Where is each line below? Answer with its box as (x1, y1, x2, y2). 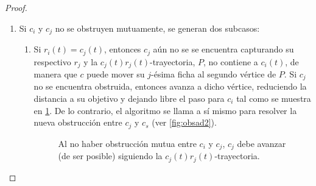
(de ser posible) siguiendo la (58, 149, 163, 162)
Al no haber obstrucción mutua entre (58, 137, 197, 149)
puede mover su (86, 67, 145, 80)
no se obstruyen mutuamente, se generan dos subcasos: (55, 21, 260, 34)
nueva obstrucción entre (33, 116, 122, 129)
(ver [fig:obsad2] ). (152, 116, 217, 129)
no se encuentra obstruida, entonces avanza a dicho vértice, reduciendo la (33, 80, 307, 93)
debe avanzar (237, 137, 286, 149)
